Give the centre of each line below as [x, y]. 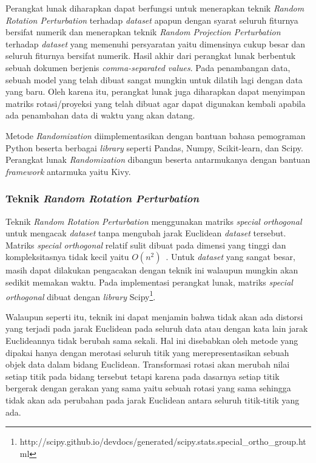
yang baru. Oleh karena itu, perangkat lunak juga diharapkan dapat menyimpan [156, 91]
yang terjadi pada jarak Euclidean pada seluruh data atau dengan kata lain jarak [157, 328]
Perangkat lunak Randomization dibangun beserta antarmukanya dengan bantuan [158, 159]
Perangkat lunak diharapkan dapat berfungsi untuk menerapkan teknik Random [155, 8]
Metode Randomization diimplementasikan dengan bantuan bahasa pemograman [156, 135]
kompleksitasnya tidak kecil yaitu [67, 257]
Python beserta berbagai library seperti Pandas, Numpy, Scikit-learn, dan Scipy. [154, 147]
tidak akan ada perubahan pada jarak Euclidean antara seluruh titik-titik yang [153, 400]
